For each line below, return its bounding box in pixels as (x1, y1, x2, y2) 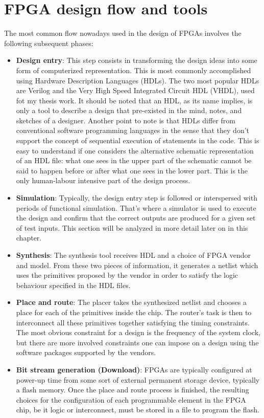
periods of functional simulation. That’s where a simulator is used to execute (16, 202, 256, 213)
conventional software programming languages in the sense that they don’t (16, 125, 249, 136)
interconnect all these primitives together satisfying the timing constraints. (16, 317, 250, 327)
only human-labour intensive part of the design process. (16, 175, 190, 186)
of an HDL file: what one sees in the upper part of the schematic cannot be (16, 155, 252, 166)
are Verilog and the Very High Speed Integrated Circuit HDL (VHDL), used (16, 85, 255, 96)
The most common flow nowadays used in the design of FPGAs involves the (4, 28, 242, 38)
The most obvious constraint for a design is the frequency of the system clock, (16, 327, 260, 338)
